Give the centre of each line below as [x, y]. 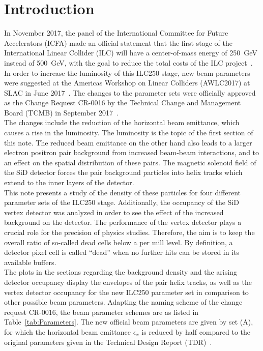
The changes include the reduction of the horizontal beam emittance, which [122, 122]
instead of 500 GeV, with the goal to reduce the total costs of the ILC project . [128, 62]
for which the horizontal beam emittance [67, 331]
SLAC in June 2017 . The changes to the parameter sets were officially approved [130, 92]
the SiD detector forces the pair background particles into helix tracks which [123, 172]
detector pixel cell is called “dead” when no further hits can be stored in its [122, 252]
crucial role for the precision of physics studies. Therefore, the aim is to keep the [129, 232]
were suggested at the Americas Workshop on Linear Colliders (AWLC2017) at [127, 83]
